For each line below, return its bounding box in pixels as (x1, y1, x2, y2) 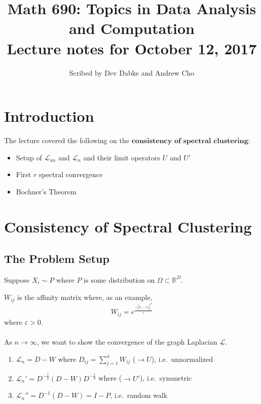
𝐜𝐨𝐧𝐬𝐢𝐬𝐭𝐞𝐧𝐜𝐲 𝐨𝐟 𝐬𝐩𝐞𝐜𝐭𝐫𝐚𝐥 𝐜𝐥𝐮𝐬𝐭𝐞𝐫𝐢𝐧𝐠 (131, 138, 248, 145)
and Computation (69, 18, 195, 39)
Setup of (16, 152, 42, 162)
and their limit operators (83, 152, 160, 162)
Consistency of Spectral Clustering (4, 216, 252, 237)
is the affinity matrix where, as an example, (17, 291, 153, 302)
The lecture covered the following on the (4, 135, 130, 146)
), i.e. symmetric (139, 373, 192, 383)
